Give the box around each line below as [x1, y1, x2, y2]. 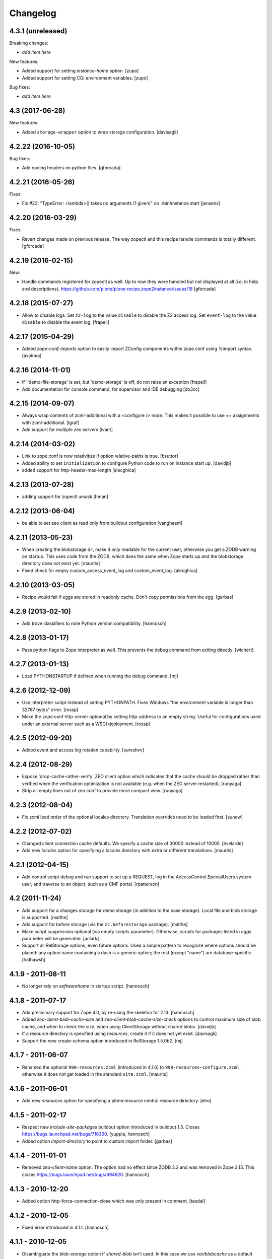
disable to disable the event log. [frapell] [22, 319, 109, 325]
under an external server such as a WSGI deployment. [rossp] [22, 721, 151, 727]
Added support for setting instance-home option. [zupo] [22, 68, 139, 74]
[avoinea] [22, 353, 42, 359]
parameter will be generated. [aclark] [22, 936, 99, 942]
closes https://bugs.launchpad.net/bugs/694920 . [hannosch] [22, 1171, 150, 1177]
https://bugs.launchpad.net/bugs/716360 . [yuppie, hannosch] [22, 1131, 150, 1137]
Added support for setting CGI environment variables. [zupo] [22, 75, 148, 81]
